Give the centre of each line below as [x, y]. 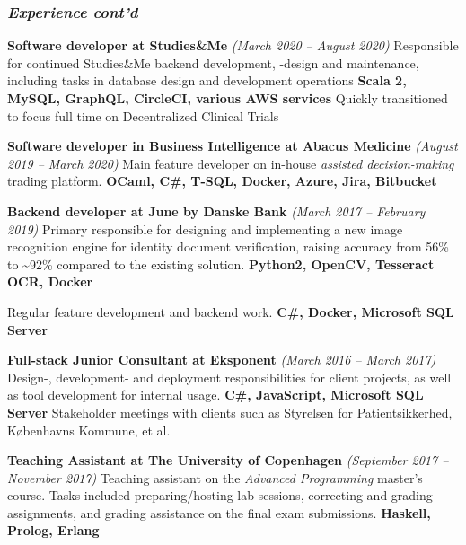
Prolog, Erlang [53, 530]
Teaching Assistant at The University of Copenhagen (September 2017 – [228, 460]
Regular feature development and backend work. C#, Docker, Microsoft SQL [231, 311]
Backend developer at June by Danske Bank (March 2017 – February [216, 211]
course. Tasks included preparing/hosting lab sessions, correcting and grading [220, 495]
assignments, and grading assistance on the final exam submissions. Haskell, [219, 512]
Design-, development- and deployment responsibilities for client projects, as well [229, 377]
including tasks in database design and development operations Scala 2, [207, 80]
